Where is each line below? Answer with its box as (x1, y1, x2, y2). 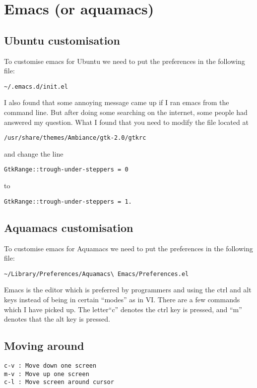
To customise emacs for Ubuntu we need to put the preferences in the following (4, 55, 245, 66)
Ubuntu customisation (4, 32, 120, 48)
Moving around (4, 338, 84, 353)
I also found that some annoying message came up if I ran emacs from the (4, 97, 229, 108)
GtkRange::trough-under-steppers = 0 (4, 166, 128, 173)
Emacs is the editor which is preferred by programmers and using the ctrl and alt (4, 284, 252, 295)
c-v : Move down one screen (4, 362, 97, 369)
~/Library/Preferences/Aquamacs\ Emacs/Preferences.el (4, 270, 189, 277)
